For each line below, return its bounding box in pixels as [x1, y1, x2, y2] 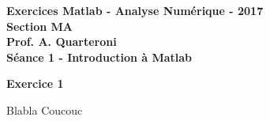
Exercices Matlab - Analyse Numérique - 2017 [6, 2, 264, 18]
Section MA [6, 17, 73, 34]
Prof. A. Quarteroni [6, 33, 117, 50]
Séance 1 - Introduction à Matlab [6, 48, 193, 65]
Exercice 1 [6, 75, 64, 92]
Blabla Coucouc [6, 101, 83, 118]
